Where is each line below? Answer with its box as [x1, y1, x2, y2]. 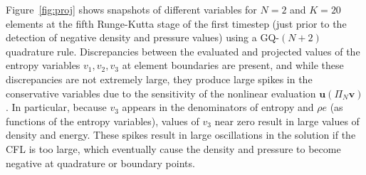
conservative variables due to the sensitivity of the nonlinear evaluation [6, 85, 316, 100]
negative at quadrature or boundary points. [6, 155, 195, 170]
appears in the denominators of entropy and [122, 100, 314, 115]
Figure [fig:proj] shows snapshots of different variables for [6, 2, 257, 16]
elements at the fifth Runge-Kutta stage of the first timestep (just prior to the [6, 16, 347, 31]
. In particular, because [6, 100, 107, 115]
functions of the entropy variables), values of [6, 113, 199, 128]
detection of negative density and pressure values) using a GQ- [6, 30, 279, 45]
